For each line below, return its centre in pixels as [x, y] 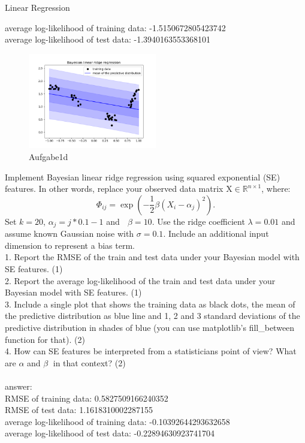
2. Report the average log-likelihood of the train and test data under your [140, 280]
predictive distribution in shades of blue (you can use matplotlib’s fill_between [150, 328]
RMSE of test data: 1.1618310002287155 [79, 410]
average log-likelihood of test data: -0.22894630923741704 [110, 433]
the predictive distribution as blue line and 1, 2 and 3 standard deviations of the [152, 316]
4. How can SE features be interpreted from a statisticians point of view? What [151, 351]
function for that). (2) [45, 339]
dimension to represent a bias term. [70, 245]
